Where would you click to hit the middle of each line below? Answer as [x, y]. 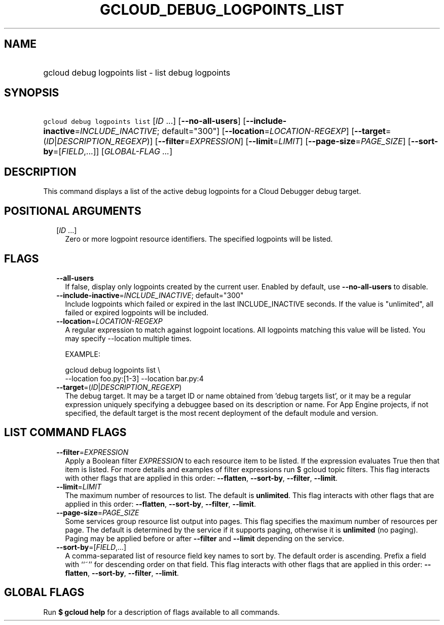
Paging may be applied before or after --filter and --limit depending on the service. [205, 538]
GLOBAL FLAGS [44, 593]
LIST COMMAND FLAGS [65, 433]
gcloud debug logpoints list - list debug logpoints [137, 72]
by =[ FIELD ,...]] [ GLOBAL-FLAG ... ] [108, 152]
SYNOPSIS [32, 93]
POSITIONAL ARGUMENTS [73, 211]
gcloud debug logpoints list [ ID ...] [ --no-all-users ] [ [145, 121]
